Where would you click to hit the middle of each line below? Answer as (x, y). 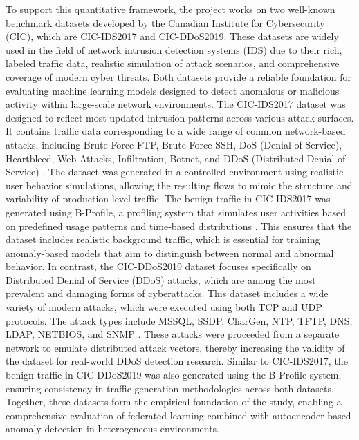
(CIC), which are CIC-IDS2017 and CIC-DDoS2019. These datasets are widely (172, 36)
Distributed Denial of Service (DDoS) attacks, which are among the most (161, 279)
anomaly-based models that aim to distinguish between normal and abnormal (170, 252)
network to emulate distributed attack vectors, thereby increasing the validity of (175, 347)
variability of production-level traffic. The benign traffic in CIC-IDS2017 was (168, 199)
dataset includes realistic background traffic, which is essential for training (163, 239)
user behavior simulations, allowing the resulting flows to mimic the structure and (179, 185)
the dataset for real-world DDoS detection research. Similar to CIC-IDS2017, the (177, 361)
